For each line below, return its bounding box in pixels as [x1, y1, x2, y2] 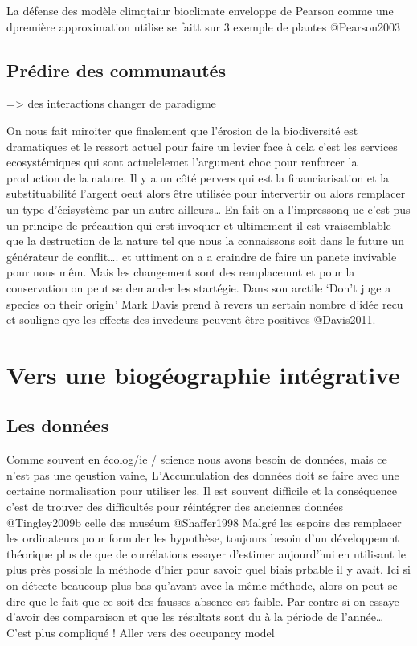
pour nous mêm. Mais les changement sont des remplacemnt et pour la [6, 264, 355, 280]
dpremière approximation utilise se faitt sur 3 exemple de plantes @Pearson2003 [6, 18, 400, 35]
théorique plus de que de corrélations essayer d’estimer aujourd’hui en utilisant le [6, 545, 406, 562]
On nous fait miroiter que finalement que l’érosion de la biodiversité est [6, 121, 358, 138]
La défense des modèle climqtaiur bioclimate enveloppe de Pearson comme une [6, 2, 394, 18]
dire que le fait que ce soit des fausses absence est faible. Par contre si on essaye [6, 592, 399, 609]
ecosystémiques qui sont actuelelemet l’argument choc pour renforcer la [6, 153, 358, 170]
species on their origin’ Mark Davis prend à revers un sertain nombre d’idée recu [6, 295, 403, 312]
